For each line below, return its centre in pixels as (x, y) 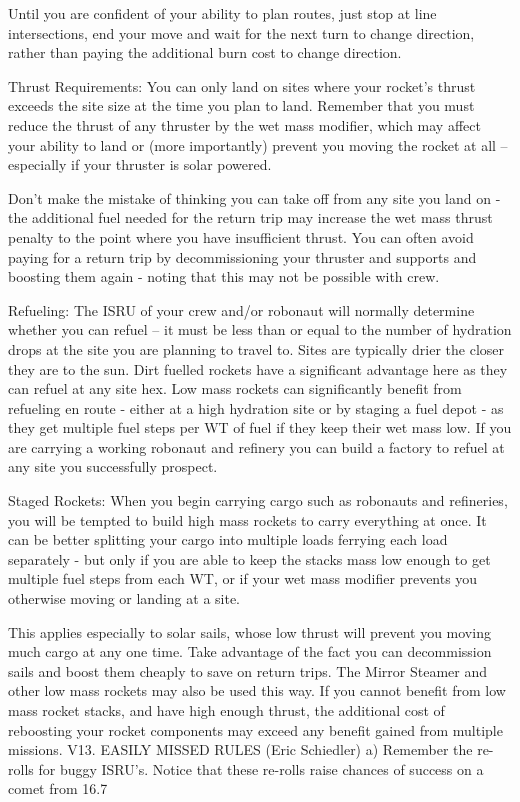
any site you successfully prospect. (113, 466)
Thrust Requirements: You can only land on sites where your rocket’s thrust (242, 85)
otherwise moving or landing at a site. (124, 598)
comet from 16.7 (58, 788)
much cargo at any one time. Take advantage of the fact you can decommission (250, 651)
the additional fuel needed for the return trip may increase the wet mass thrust (250, 217)
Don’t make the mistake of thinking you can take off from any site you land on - (254, 197)
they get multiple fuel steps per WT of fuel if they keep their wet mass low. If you (260, 427)
